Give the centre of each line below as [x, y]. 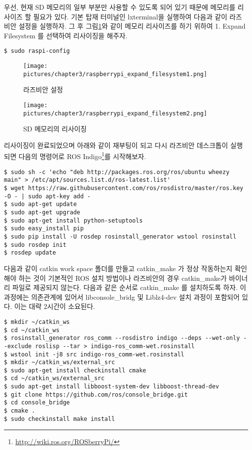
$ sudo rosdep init [35, 245]
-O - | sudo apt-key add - [47, 196]
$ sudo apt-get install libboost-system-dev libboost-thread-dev [111, 387]
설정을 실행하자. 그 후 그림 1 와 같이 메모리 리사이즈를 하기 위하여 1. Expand [132, 26]
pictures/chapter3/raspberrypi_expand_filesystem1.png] [115, 74]
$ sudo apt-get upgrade [42, 212]
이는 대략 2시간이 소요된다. [55, 306]
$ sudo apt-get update [40, 204]
